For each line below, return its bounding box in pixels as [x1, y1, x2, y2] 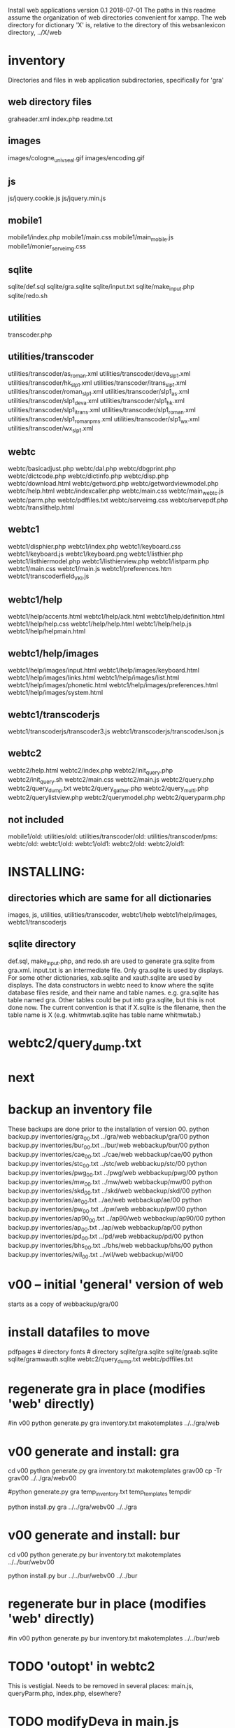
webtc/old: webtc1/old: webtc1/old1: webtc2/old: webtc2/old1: [8, 840, 185, 848]
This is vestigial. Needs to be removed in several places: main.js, [8, 1681, 194, 1690]
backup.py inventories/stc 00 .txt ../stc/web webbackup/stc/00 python [8, 1159, 207, 1169]
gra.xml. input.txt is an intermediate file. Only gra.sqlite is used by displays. [8, 966, 225, 974]
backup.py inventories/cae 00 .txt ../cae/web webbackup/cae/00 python [8, 1151, 213, 1160]
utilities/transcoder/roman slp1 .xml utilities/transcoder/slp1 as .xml [8, 388, 190, 398]
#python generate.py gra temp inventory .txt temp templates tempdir [8, 1487, 192, 1498]
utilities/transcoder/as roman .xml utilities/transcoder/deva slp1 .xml [8, 369, 191, 379]
